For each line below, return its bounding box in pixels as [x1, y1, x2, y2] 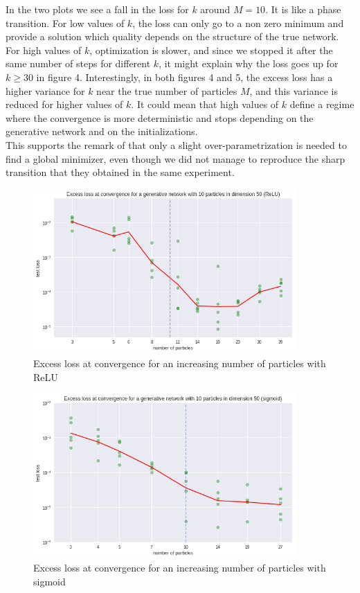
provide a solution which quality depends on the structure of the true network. [6, 29, 339, 44]
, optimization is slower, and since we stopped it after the [89, 42, 333, 57]
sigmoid [33, 574, 66, 588]
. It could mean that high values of [131, 97, 279, 112]
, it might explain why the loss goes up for [159, 56, 339, 71]
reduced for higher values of [6, 97, 123, 112]
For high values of [6, 42, 82, 57]
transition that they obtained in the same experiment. [6, 165, 235, 179]
